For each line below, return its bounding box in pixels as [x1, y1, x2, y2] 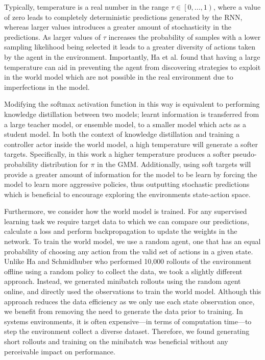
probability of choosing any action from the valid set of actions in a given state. [4, 246, 253, 256]
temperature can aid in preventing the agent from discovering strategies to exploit [4, 61, 261, 72]
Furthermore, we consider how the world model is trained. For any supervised [4, 206, 247, 217]
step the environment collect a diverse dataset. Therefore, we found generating [4, 326, 250, 337]
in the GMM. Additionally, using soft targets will [97, 158, 251, 169]
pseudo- [232, 149, 257, 159]
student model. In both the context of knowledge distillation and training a [4, 129, 240, 139]
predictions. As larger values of [4, 31, 101, 42]
